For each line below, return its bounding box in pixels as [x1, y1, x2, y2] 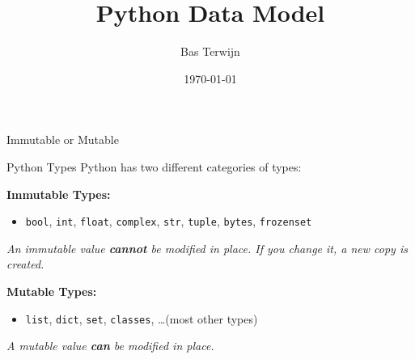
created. [6, 256, 44, 272]
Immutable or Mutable [6, 131, 119, 148]
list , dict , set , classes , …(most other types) [25, 310, 258, 327]
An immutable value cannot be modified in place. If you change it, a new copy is [6, 239, 408, 256]
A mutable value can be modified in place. [6, 337, 214, 354]
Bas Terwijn [180, 43, 240, 60]
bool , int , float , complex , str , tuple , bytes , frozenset [25, 213, 312, 230]
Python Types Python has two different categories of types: [6, 158, 302, 175]
